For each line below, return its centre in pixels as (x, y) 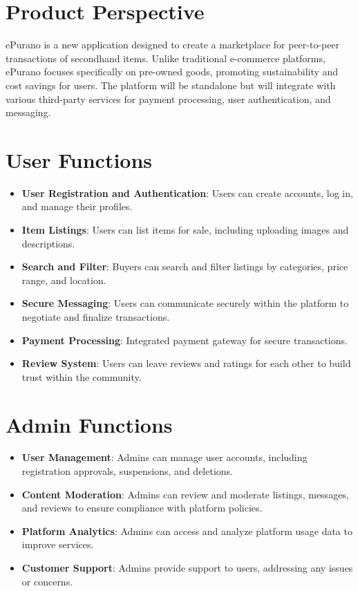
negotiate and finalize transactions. (96, 316)
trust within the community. (82, 376)
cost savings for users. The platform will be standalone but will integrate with (171, 85)
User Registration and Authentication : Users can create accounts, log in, (187, 193)
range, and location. (64, 280)
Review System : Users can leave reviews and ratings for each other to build (186, 363)
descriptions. (48, 243)
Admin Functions (89, 424)
